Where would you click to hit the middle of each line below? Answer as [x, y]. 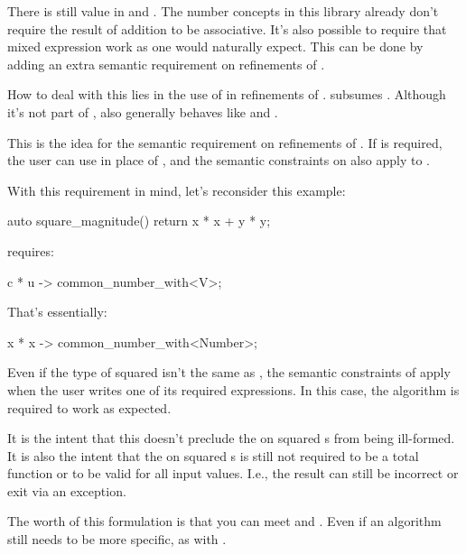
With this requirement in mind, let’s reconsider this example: [177, 190]
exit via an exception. [67, 490]
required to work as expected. [89, 407]
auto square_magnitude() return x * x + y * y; [139, 221]
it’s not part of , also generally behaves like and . [143, 111]
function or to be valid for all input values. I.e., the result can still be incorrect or [233, 473]
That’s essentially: [57, 312]
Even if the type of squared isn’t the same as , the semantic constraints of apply [229, 372]
